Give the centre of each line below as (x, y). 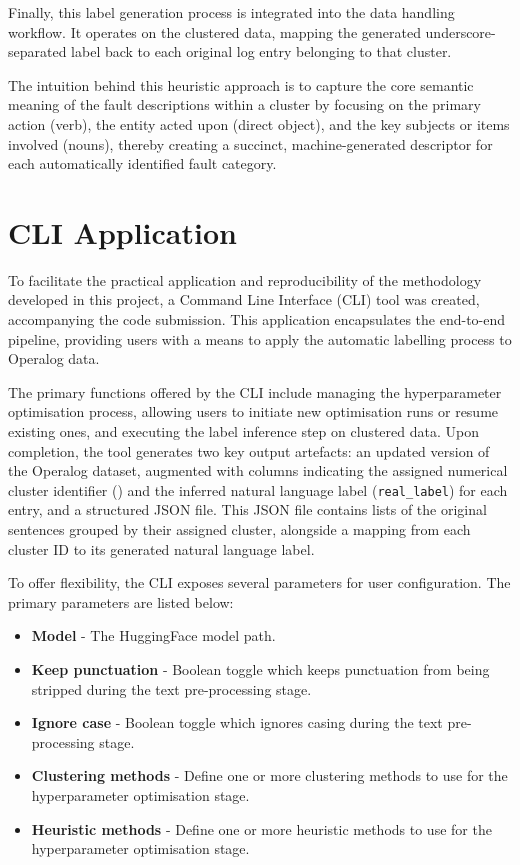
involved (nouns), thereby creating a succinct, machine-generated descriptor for (250, 143)
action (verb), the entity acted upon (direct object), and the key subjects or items (259, 123)
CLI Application (122, 231)
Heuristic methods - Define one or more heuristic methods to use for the (261, 828)
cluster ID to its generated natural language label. (161, 548)
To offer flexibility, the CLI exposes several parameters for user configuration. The (259, 582)
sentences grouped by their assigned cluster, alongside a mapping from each (239, 529)
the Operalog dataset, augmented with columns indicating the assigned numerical (258, 470)
